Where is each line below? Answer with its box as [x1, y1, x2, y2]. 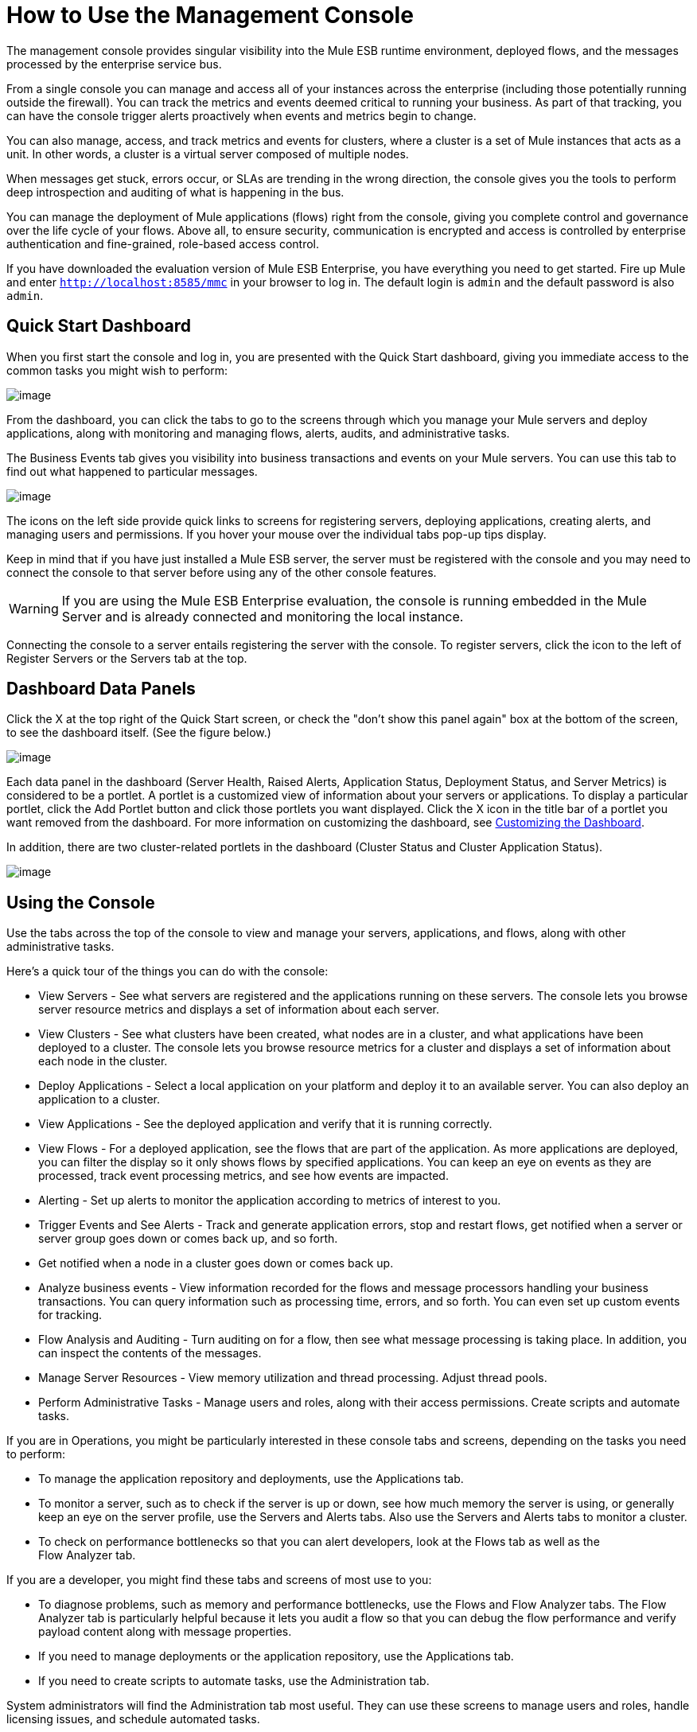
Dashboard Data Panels [6, 679, 196, 699]
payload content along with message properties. [38, 1625, 292, 1639]
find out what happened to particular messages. [6, 464, 258, 478]
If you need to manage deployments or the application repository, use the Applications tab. [38, 1649, 514, 1664]
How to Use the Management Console [6, 2, 414, 29]
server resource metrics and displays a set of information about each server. [38, 1002, 439, 1017]
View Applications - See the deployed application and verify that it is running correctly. [38, 1117, 493, 1131]
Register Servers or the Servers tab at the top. [6, 651, 247, 665]
